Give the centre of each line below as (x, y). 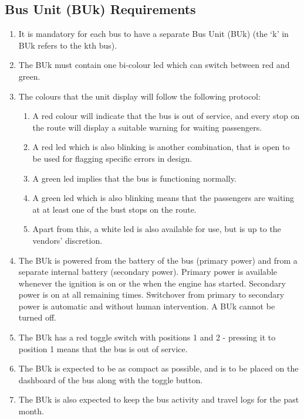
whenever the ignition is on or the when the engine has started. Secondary (152, 283)
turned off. (38, 317)
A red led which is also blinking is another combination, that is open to (161, 147)
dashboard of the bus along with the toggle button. (111, 379)
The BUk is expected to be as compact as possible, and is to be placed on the (158, 368)
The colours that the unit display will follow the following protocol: (139, 96)
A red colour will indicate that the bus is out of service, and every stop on (166, 116)
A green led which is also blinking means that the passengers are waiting (163, 198)
